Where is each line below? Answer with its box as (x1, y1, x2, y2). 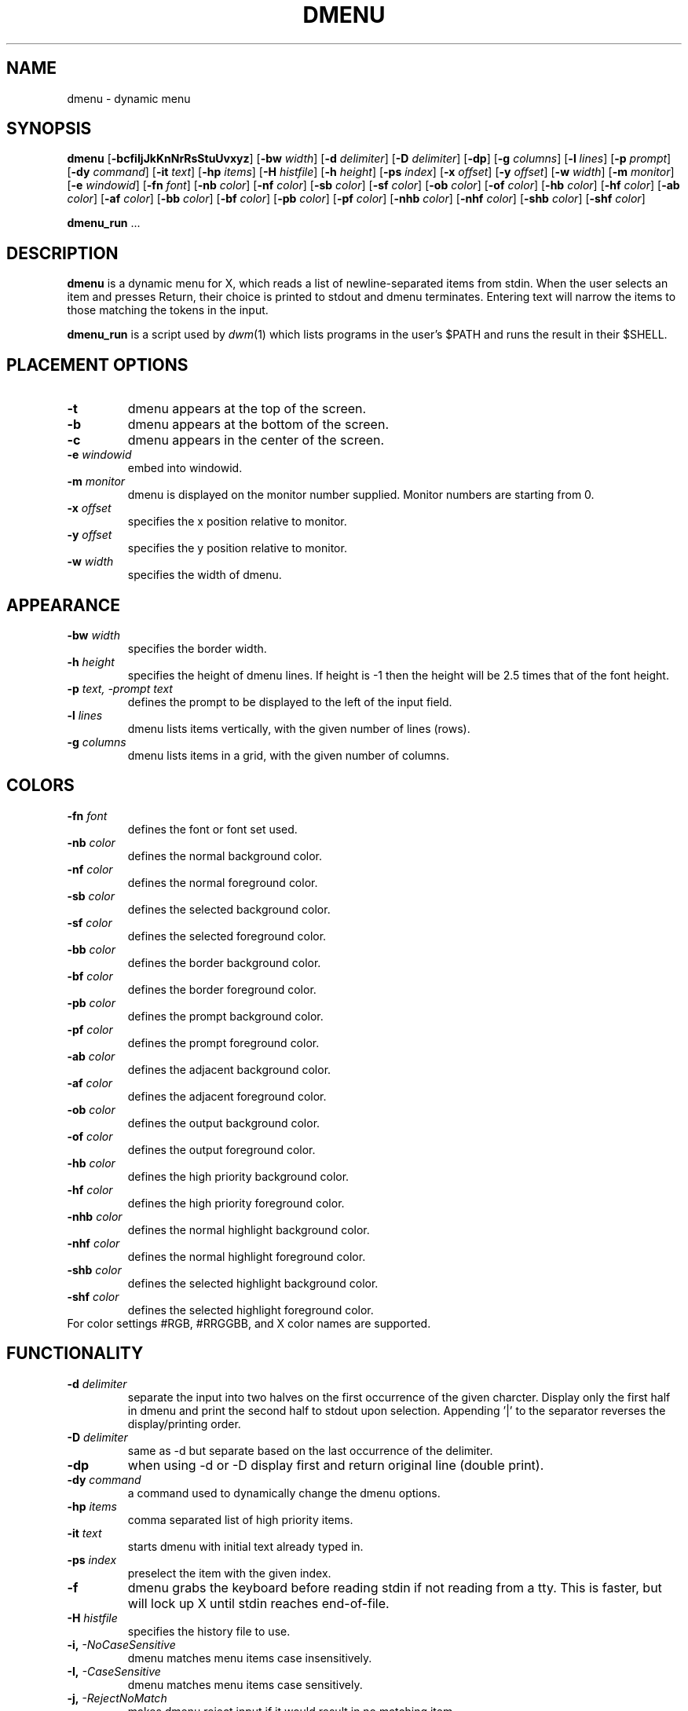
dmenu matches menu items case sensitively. (127, 1677, 363, 1691)
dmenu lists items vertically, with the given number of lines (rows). (127, 721, 470, 735)
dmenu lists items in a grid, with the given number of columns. (127, 748, 449, 762)
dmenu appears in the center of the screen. (127, 432, 385, 449)
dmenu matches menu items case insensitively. (127, 1651, 372, 1665)
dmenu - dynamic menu (67, 91, 191, 105)
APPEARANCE (6, 595, 121, 615)
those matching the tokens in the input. (67, 303, 269, 317)
